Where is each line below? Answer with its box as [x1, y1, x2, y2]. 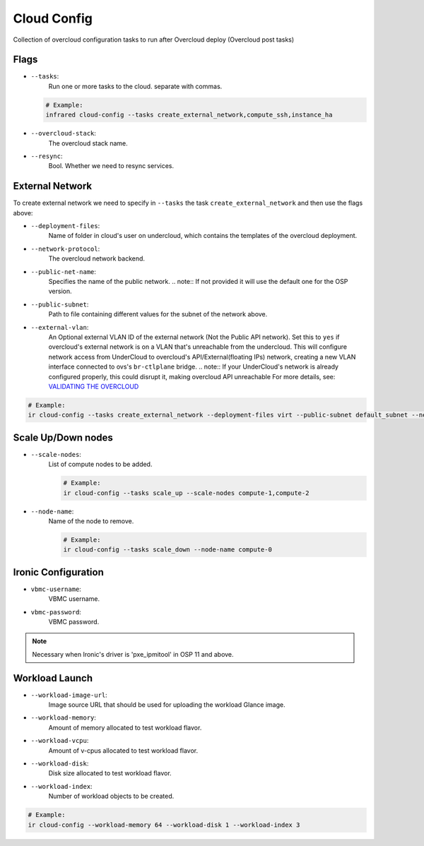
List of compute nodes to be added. [48, 460, 153, 469]
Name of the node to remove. [48, 516, 134, 525]
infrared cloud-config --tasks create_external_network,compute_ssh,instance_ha [45, 111, 333, 119]
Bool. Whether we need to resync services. [48, 162, 175, 170]
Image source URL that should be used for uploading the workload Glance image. [48, 701, 285, 709]
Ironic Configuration [13, 566, 104, 578]
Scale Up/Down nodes [13, 431, 113, 443]
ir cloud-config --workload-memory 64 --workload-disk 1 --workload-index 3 [28, 821, 300, 829]
